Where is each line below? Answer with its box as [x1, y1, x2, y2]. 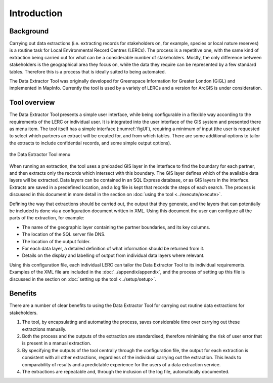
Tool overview [9, 98, 55, 107]
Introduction [9, 8, 63, 19]
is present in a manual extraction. [22, 340, 92, 347]
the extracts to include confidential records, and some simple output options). [9, 140, 171, 146]
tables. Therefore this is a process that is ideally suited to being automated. [9, 68, 166, 74]
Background [9, 27, 49, 35]
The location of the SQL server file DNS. [22, 231, 106, 238]
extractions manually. [22, 326, 67, 332]
